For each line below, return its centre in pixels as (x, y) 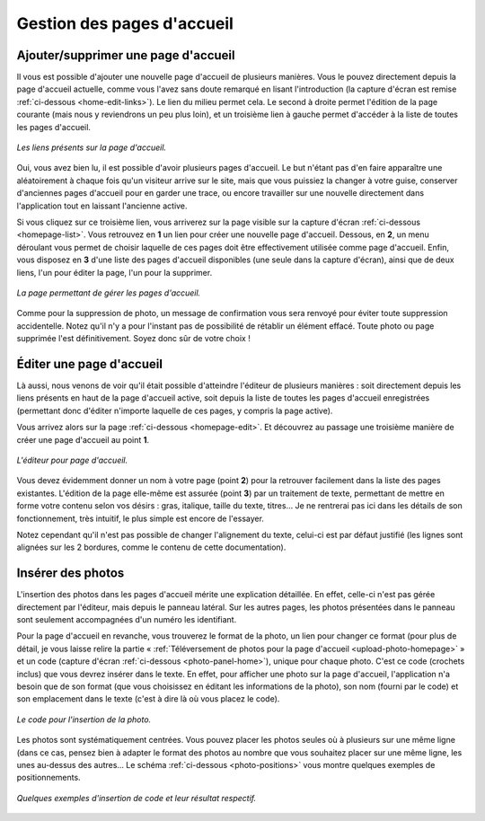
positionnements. (48, 778)
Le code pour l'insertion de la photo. (84, 719)
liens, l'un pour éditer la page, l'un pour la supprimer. (115, 272)
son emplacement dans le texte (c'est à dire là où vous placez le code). (148, 699)
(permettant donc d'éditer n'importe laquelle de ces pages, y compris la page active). (175, 410)
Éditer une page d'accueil (90, 364)
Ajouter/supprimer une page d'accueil (126, 55)
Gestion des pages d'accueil (125, 23)
